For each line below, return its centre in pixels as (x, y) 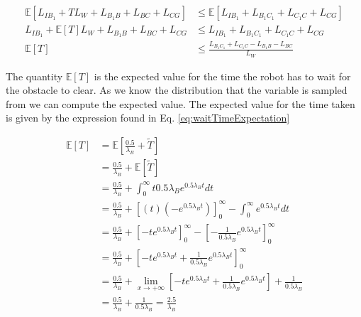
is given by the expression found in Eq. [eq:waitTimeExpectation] (148, 118)
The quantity (34, 76)
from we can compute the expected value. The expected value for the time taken (180, 103)
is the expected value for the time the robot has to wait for (222, 76)
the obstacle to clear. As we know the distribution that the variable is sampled (177, 90)
